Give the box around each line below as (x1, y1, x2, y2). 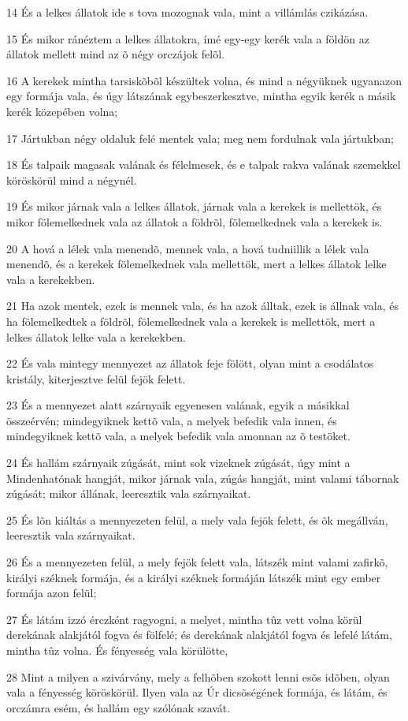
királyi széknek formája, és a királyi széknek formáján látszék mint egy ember (6, 569, 381, 585)
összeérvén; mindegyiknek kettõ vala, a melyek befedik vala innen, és (6, 412, 337, 428)
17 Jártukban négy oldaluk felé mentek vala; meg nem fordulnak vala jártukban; (6, 129, 394, 146)
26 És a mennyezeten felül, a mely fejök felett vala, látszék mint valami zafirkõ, (6, 554, 388, 570)
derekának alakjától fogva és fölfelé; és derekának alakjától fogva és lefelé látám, (6, 626, 392, 643)
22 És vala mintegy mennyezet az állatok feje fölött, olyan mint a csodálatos (6, 355, 374, 372)
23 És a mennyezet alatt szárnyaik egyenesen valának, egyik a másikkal (6, 397, 350, 413)
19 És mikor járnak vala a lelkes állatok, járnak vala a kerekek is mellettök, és (6, 198, 382, 215)
